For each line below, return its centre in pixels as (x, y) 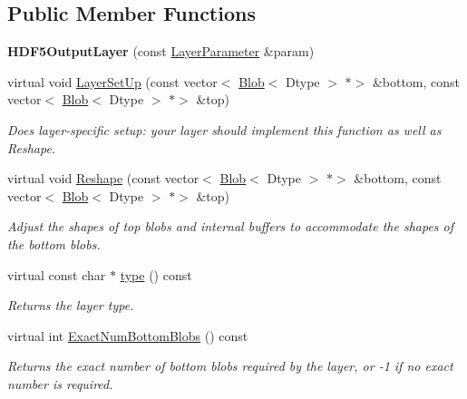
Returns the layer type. (71, 305)
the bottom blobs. (54, 243)
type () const (156, 274)
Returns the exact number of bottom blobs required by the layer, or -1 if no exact (230, 366)
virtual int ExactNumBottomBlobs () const (128, 335)
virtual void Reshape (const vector (103, 178)
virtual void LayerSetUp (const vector (112, 81)
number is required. (60, 383)
